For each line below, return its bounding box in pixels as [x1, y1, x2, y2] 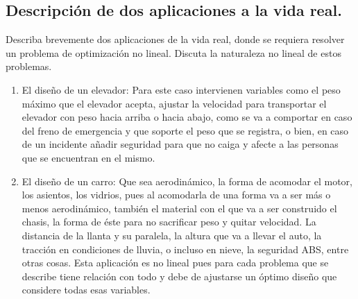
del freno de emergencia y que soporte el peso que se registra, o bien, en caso [22, 123, 349, 137]
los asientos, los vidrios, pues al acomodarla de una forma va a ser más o [22, 187, 331, 202]
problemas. [6, 59, 52, 74]
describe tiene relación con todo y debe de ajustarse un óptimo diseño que [22, 268, 337, 283]
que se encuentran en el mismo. [22, 150, 155, 164]
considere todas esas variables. [22, 282, 151, 297]
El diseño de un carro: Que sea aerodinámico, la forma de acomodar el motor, [22, 173, 352, 188]
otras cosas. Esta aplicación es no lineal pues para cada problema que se [22, 255, 329, 270]
